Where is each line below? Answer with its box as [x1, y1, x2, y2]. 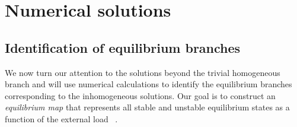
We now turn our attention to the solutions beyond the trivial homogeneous [5, 66, 280, 78]
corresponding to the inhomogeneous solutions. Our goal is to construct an [5, 89, 276, 101]
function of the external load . [5, 112, 118, 125]
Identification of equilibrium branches [5, 38, 241, 56]
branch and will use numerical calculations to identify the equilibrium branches [5, 78, 292, 90]
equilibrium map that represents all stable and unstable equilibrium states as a [5, 101, 290, 113]
